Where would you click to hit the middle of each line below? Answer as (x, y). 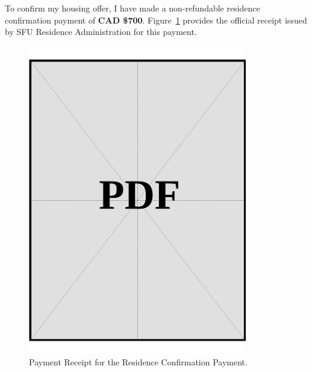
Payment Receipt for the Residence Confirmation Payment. (138, 362)
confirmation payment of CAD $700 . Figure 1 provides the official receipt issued (156, 20)
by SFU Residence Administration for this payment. (101, 32)
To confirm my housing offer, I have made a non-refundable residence (133, 8)
